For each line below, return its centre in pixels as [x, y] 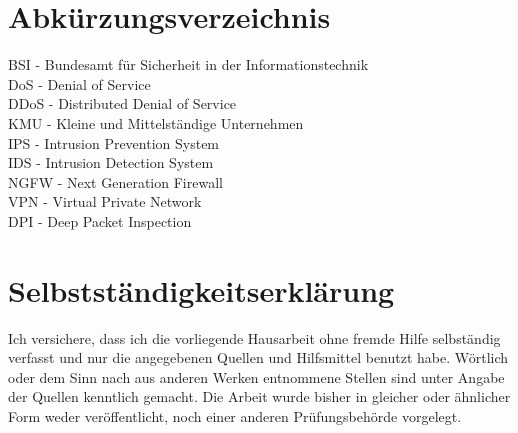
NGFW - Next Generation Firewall [115, 181]
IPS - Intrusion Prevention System [114, 142]
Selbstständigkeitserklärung [201, 289]
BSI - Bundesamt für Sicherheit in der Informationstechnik [188, 64]
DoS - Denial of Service [79, 83]
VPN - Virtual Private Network [105, 201]
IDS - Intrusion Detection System [111, 162]
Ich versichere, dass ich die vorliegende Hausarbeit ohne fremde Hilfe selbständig [254, 337]
